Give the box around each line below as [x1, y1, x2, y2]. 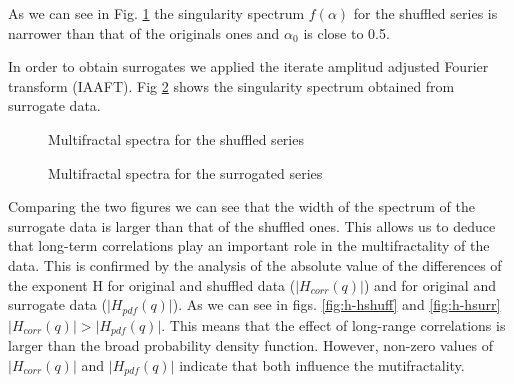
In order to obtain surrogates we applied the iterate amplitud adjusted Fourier [8, 56, 489, 77]
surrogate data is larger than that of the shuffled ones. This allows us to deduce [8, 215, 496, 236]
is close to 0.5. [303, 22, 390, 43]
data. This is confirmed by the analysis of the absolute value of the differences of [8, 254, 502, 275]
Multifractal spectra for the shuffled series [48, 128, 304, 149]
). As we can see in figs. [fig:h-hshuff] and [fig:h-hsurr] [172, 294, 501, 315]
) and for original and [364, 274, 496, 295]
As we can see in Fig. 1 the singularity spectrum [8, 3, 305, 23]
